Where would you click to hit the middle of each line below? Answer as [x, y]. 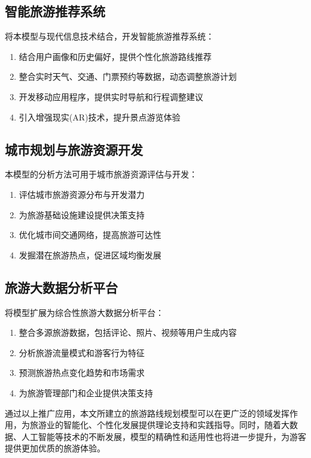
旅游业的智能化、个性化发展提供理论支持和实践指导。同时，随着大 [159, 425]
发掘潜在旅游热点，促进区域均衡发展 [90, 254]
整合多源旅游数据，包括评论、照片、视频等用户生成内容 [128, 332]
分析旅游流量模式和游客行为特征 [82, 352]
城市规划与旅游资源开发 [74, 149]
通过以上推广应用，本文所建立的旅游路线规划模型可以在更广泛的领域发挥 [147, 413]
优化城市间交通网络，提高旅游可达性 [90, 235]
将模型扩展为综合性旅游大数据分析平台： [84, 312]
